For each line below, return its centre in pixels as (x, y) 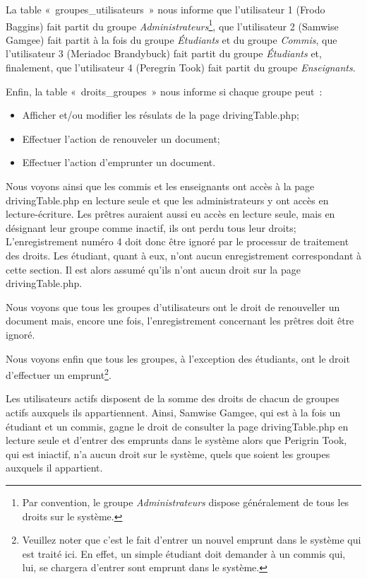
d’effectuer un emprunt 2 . (59, 374)
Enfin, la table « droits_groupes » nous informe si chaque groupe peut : (164, 91)
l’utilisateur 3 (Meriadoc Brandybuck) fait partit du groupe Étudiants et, (164, 53)
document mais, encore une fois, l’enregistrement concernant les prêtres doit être (180, 321)
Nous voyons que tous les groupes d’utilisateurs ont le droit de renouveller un (173, 306)
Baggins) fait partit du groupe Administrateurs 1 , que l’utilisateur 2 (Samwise (172, 25)
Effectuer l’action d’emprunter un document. (119, 162)
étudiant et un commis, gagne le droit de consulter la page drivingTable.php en (177, 426)
